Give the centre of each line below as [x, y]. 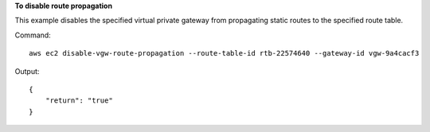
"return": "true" [79, 101]
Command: [33, 35]
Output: [27, 71]
